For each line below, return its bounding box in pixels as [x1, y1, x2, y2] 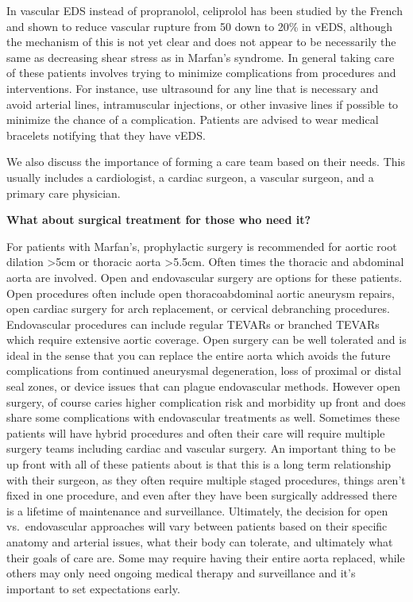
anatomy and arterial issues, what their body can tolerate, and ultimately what [6, 534, 393, 550]
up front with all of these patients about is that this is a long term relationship [6, 456, 391, 473]
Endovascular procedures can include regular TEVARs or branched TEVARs [6, 315, 380, 332]
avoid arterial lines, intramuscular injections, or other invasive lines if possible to [6, 95, 399, 112]
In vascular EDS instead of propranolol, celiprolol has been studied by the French [6, 2, 403, 18]
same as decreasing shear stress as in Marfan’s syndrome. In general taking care [6, 48, 395, 65]
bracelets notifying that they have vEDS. [6, 126, 206, 143]
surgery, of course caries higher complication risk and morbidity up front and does [6, 393, 406, 410]
